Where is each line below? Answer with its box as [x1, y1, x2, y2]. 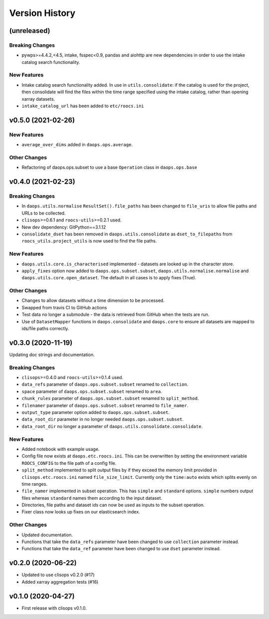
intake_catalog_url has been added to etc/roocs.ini [21, 103, 144, 109]
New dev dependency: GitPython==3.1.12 [21, 224, 106, 230]
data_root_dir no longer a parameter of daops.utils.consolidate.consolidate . [21, 423, 203, 429]
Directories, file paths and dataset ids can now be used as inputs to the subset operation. [21, 502, 205, 508]
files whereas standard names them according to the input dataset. [21, 495, 162, 501]
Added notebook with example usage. [21, 446, 100, 452]
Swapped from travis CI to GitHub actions [21, 304, 107, 310]
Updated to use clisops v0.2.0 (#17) [21, 572, 95, 578]
